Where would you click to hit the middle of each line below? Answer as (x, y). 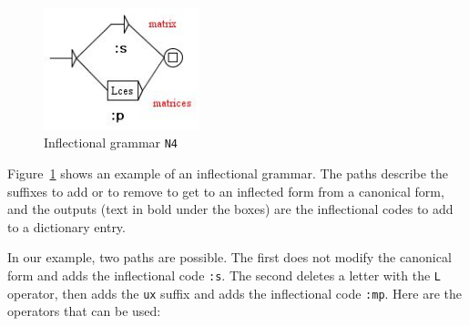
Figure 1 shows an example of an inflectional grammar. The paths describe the (228, 173)
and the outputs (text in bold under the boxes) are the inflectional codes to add (230, 209)
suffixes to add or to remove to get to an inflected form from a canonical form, (226, 191)
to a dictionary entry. (66, 226)
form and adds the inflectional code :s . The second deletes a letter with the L (224, 275)
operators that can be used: (84, 311)
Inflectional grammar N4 (111, 143)
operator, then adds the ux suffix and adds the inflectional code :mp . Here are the (234, 293)
